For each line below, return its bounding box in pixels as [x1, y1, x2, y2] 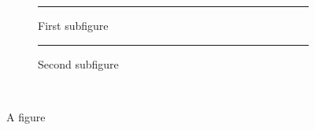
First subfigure [38, 17, 109, 33]
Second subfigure [38, 55, 119, 72]
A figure [6, 108, 46, 124]
